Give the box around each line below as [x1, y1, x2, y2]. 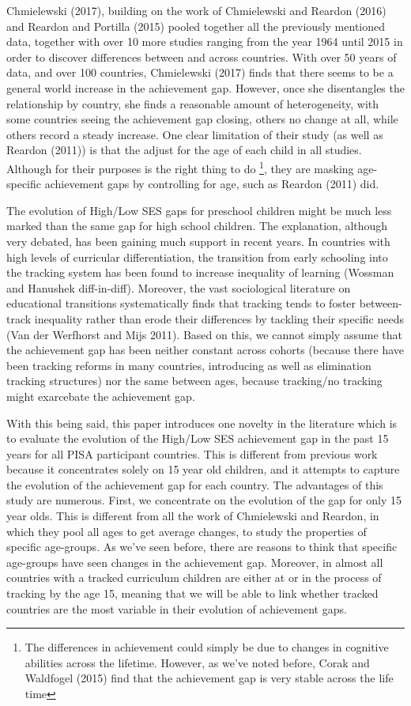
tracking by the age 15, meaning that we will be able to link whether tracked [6, 585, 379, 602]
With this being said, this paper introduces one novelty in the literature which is [6, 414, 398, 431]
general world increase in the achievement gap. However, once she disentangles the [6, 79, 405, 96]
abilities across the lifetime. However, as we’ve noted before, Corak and [25, 654, 370, 670]
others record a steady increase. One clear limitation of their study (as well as [6, 126, 383, 142]
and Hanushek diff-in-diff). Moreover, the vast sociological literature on [6, 279, 351, 296]
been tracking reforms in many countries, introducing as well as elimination [6, 357, 371, 373]
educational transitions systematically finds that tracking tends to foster [6, 295, 356, 311]
